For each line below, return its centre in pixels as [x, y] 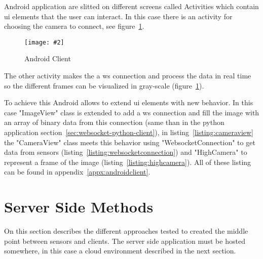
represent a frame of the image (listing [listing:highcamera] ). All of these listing [128, 162]
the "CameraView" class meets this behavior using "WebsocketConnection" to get [130, 142]
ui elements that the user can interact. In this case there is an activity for [118, 16]
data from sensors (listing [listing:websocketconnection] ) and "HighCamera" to [126, 152]
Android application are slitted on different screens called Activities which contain [131, 6]
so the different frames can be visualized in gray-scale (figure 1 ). [104, 85]
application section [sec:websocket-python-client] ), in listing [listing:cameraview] [129, 132]
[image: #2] [44, 42]
